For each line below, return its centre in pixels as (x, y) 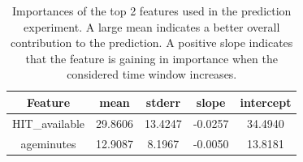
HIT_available (49, 123)
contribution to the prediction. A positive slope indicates (152, 43)
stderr (163, 102)
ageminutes (48, 143)
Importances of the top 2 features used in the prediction (152, 11)
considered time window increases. (152, 74)
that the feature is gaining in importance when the (151, 58)
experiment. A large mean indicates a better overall (152, 26)
